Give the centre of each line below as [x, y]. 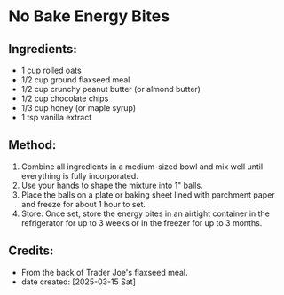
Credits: [31, 251]
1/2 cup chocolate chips [65, 98]
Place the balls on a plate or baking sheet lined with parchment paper [148, 194]
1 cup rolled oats [51, 70]
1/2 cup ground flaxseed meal [75, 80]
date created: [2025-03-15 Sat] [79, 282]
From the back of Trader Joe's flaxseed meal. [104, 272]
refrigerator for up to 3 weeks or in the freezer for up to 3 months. [142, 222]
